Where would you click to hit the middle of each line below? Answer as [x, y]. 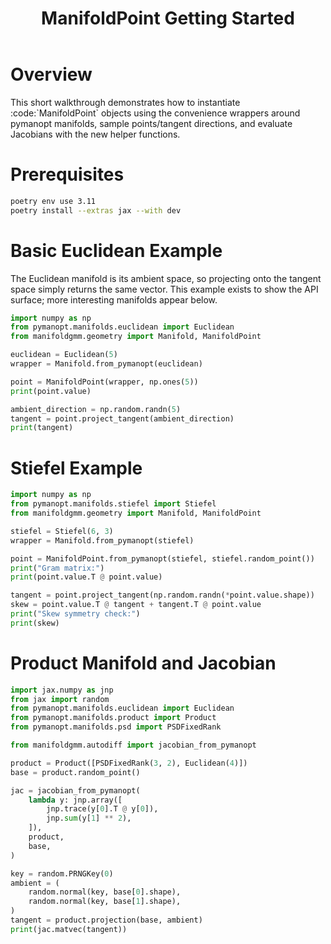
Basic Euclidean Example [116, 250]
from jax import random [60, 699]
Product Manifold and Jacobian [143, 663]
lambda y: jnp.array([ [75, 800]
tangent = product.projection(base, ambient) [106, 920]
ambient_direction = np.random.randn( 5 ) [96, 409]
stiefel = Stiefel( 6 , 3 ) [62, 531]
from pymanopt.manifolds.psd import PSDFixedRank [116, 727]
